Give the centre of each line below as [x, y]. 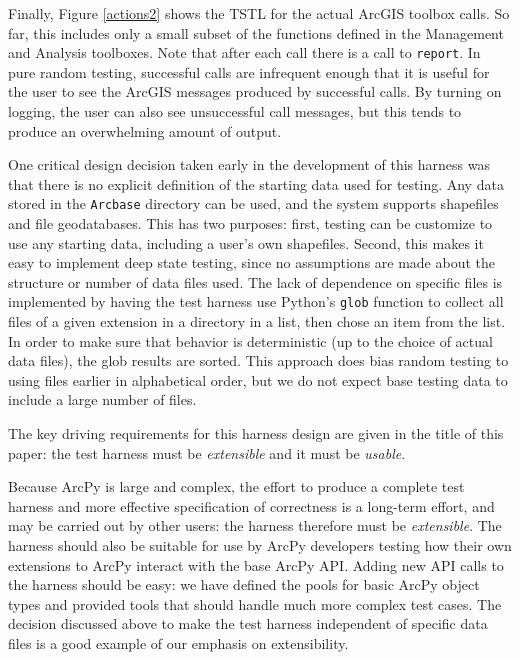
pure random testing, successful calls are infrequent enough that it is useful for [249, 71]
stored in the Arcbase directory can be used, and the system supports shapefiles [253, 203]
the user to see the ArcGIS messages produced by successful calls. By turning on [255, 91]
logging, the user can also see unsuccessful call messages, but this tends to [235, 111]
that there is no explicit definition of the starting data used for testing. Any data [256, 183]
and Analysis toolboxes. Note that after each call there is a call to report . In [244, 52]
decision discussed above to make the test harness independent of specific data [248, 623]
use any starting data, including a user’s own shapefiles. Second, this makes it [246, 242]
